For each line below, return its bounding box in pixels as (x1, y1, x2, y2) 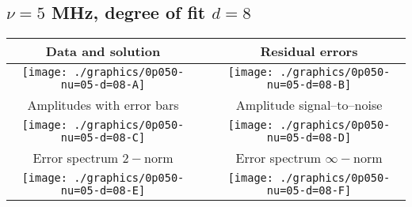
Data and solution (45, 42, 161, 61)
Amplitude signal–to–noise (235, 96, 383, 115)
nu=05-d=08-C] (60, 131, 146, 145)
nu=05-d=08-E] (60, 184, 146, 198)
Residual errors (260, 42, 358, 61)
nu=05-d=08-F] (266, 184, 352, 198)
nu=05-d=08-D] (266, 131, 352, 145)
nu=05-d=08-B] (266, 78, 352, 92)
